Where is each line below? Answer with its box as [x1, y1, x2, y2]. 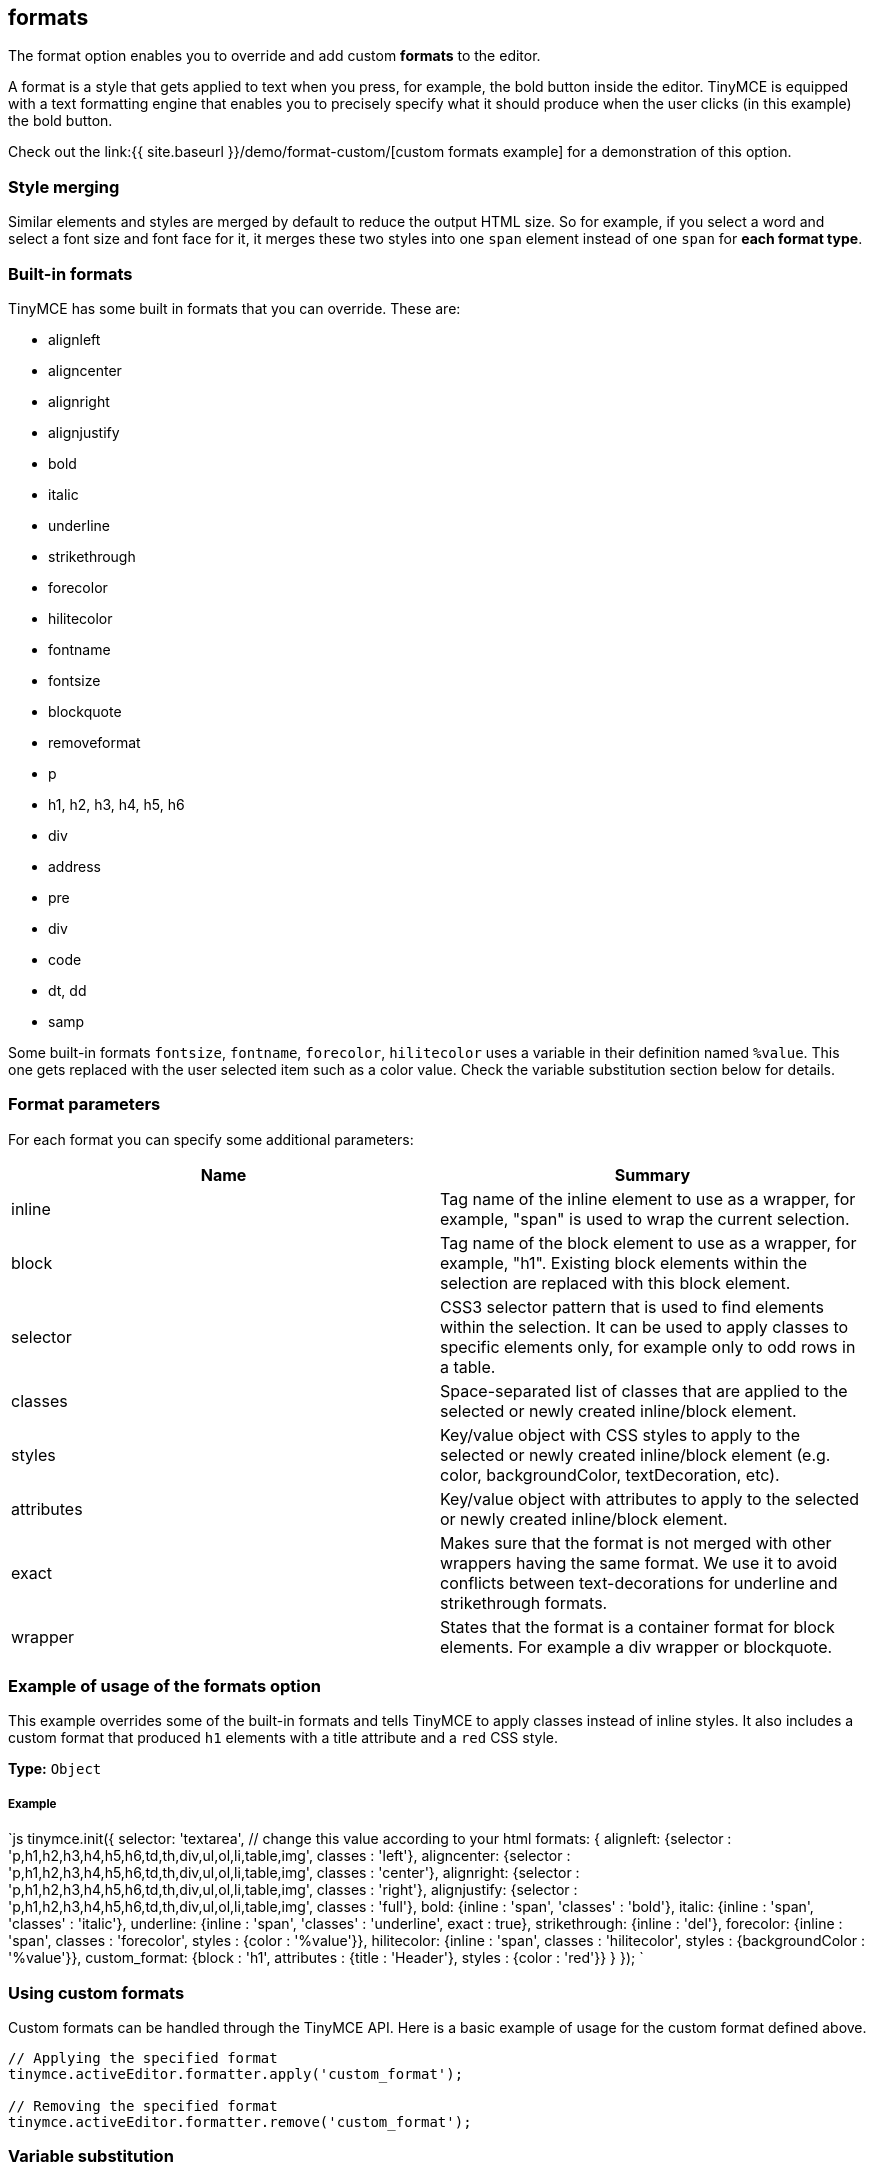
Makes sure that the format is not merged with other [440, 1532, 832, 1553]
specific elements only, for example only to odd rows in [440, 1336, 856, 1357]
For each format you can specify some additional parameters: [8, 1130, 414, 1148]
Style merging [8, 176, 120, 197]
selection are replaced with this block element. [440, 1272, 791, 1293]
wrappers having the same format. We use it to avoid [440, 1552, 838, 1573]
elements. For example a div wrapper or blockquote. [440, 1636, 833, 1657]
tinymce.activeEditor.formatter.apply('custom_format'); [8, 2065, 464, 2082]
